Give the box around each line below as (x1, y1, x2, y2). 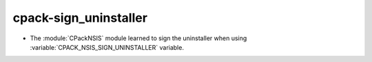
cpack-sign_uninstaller (12, 10, 148, 25)
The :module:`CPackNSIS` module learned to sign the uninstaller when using (30, 34, 247, 42)
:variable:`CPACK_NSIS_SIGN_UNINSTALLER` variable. (30, 43, 184, 51)
